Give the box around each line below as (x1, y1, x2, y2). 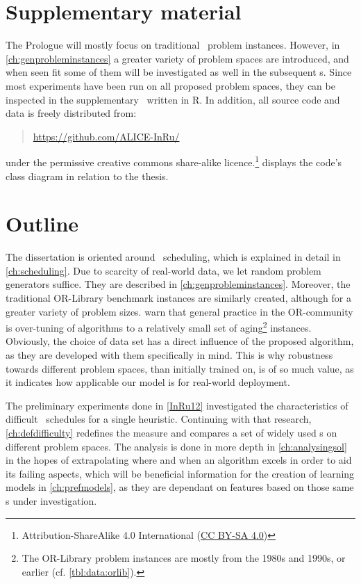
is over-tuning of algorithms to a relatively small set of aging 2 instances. (6, 318, 312, 334)
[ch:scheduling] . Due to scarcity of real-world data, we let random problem (6, 263, 321, 277)
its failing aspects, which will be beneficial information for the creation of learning (6, 466, 355, 480)
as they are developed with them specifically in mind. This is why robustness (6, 348, 333, 362)
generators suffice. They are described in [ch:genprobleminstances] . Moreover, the (6, 277, 351, 291)
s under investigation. (6, 494, 97, 508)
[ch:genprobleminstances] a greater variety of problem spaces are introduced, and (6, 51, 349, 65)
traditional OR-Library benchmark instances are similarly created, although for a (6, 291, 351, 305)
